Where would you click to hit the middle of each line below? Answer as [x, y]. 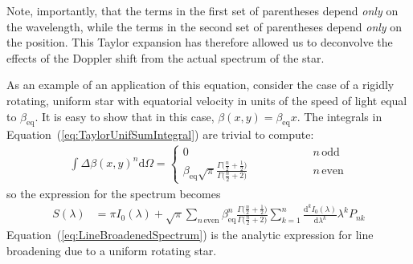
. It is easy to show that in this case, [125, 116]
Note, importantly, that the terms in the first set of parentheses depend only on [202, 10]
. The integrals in [339, 116]
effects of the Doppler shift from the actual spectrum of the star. [166, 57]
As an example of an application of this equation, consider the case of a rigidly [200, 85]
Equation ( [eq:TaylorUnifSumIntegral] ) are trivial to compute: [160, 134]
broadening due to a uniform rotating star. [112, 250]
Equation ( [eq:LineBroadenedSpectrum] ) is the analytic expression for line [190, 235]
